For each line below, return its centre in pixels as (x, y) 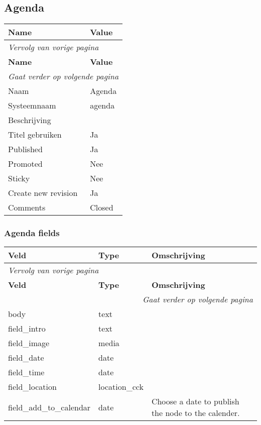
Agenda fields (32, 233)
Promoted (25, 164)
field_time (26, 372)
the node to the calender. (195, 413)
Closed (102, 207)
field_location (32, 387)
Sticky (19, 178)
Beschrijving (30, 120)
